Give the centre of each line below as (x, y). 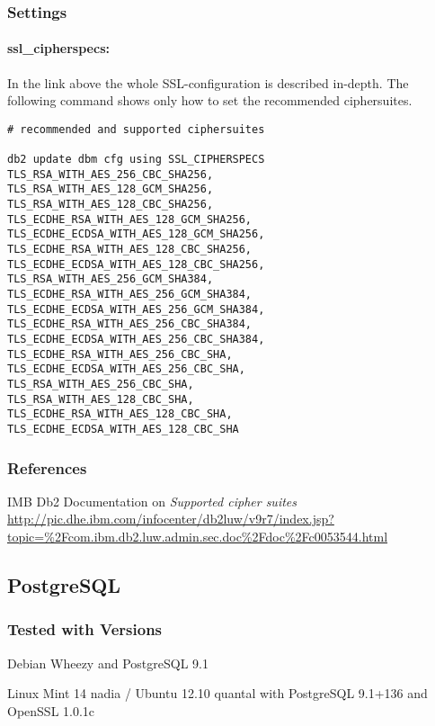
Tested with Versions (85, 629)
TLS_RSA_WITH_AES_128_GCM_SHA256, (111, 189)
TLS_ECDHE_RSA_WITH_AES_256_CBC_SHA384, (130, 324)
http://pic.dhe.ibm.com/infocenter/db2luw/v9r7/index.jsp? (171, 519)
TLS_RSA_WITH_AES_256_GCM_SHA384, (111, 279)
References (47, 467)
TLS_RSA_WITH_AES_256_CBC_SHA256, (111, 174)
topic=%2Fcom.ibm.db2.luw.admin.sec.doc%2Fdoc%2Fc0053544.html (198, 537)
